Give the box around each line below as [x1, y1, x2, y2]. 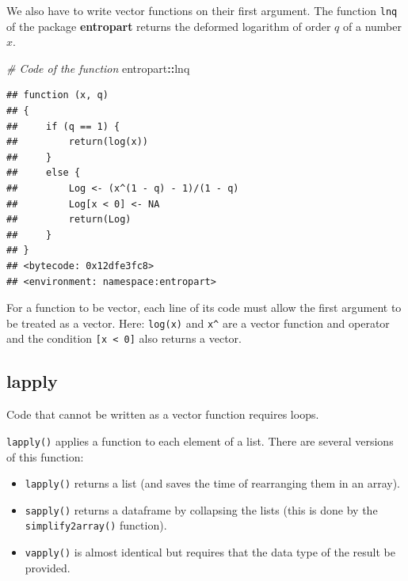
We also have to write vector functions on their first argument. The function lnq [6, 2, 398, 18]
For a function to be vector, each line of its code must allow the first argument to [6, 299, 402, 316]
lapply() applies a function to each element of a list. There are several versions [6, 432, 394, 449]
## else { [6, 167, 81, 179]
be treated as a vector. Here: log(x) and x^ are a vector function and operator [6, 314, 390, 331]
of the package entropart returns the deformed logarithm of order [6, 17, 331, 34]
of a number [343, 17, 402, 34]
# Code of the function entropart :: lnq [6, 59, 190, 76]
